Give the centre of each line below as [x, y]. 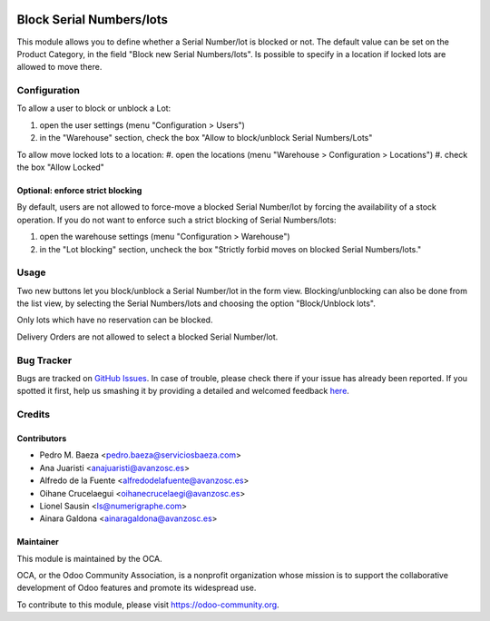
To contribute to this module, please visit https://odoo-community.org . [148, 605]
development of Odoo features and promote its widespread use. [137, 588]
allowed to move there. [59, 67]
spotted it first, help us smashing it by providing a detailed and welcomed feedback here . [183, 391]
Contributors [42, 438]
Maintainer [38, 542]
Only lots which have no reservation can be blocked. [115, 320]
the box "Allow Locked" [60, 167]
